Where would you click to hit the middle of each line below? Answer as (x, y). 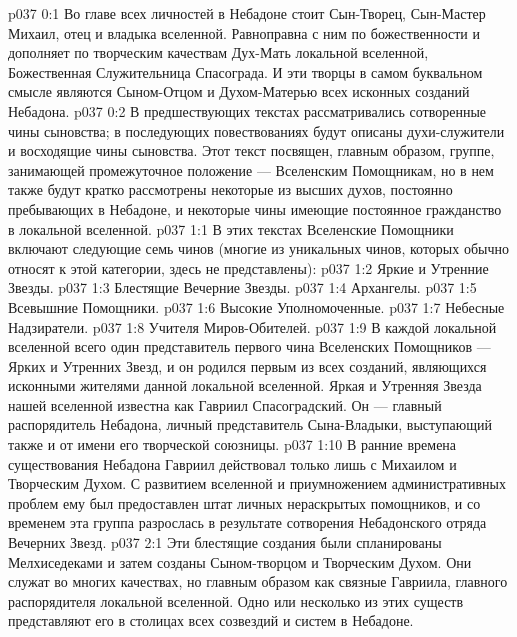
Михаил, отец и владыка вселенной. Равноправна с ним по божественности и (244, 32)
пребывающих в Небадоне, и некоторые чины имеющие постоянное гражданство (255, 208)
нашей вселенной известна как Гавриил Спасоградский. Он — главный (225, 404)
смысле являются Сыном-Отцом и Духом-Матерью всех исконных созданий (239, 91)
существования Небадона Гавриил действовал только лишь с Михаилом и (232, 463)
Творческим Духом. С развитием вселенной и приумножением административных (257, 483)
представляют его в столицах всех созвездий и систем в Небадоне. (211, 620)
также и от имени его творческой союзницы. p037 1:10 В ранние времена (232, 444)
